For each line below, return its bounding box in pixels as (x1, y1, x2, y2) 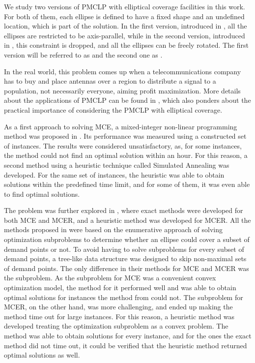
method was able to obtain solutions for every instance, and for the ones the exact (4, 331, 252, 340)
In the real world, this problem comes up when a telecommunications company (4, 66, 241, 76)
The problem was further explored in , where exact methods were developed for (4, 205, 243, 215)
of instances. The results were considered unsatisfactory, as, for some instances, (4, 140, 242, 151)
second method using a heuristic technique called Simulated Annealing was (4, 159, 229, 170)
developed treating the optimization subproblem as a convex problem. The (4, 321, 228, 331)
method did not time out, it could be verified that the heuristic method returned (4, 340, 247, 350)
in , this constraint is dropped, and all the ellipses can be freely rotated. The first (4, 40, 249, 50)
